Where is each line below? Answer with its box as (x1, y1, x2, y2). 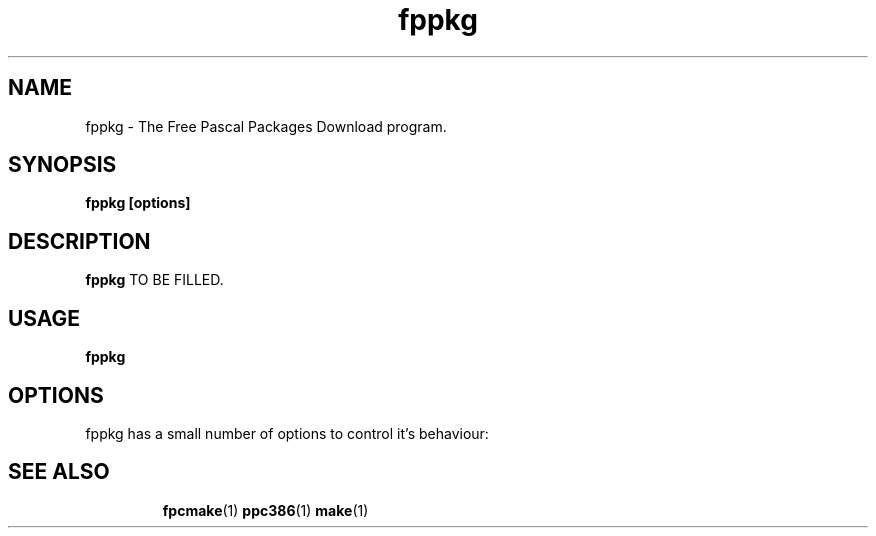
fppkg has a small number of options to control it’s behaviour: (85, 424, 489, 442)
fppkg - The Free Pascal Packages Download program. (85, 117, 447, 135)
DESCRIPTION (8, 228, 151, 254)
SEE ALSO (8, 459, 110, 485)
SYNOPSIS (8, 152, 117, 178)
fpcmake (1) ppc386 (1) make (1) (162, 501, 369, 519)
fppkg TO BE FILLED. (85, 271, 224, 289)
